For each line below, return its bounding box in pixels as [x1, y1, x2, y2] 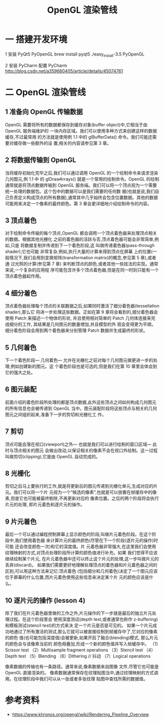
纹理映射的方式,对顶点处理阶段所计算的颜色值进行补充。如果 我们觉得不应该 [5, 550, 158, 555]
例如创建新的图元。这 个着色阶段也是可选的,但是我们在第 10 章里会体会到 [10, 363, 158, 369]
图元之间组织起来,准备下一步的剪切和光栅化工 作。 [5, 411, 106, 417]
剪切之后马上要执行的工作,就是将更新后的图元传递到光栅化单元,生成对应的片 [5, 483, 158, 489]
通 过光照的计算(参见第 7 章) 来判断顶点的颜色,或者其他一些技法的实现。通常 [5, 261, 158, 267]
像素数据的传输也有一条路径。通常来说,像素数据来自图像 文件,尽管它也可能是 [5, 664, 159, 669]
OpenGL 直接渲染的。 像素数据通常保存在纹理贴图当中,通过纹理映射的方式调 [5, 670, 158, 676]
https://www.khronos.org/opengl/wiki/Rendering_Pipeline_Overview [12, 711, 149, 717]
